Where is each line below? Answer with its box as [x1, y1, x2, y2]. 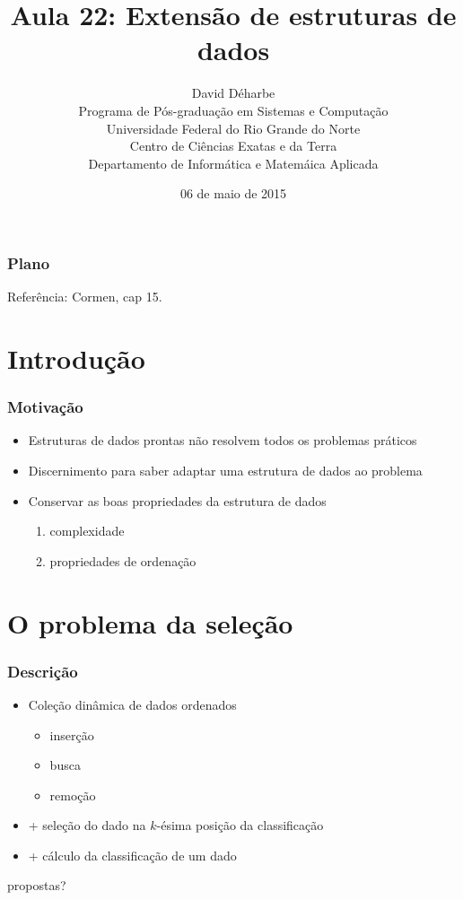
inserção [49, 725, 94, 744]
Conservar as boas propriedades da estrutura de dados [28, 491, 327, 510]
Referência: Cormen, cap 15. [7, 287, 162, 306]
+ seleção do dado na [28, 816, 146, 834]
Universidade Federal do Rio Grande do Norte [106, 118, 361, 137]
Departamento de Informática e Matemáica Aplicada [88, 153, 379, 172]
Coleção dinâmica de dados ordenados [28, 695, 237, 713]
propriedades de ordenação [49, 551, 197, 570]
